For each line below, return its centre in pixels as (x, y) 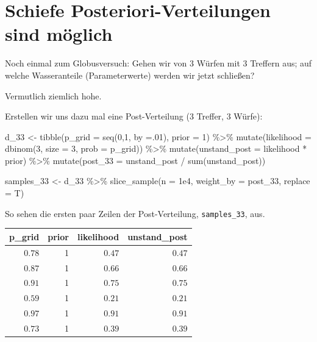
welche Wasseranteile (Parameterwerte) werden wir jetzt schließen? (130, 75)
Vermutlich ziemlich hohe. (53, 95)
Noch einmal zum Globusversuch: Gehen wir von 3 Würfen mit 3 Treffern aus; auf (158, 63)
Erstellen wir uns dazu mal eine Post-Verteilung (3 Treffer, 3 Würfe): (134, 116)
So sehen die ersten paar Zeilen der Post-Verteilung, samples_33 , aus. (135, 213)
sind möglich (59, 34)
